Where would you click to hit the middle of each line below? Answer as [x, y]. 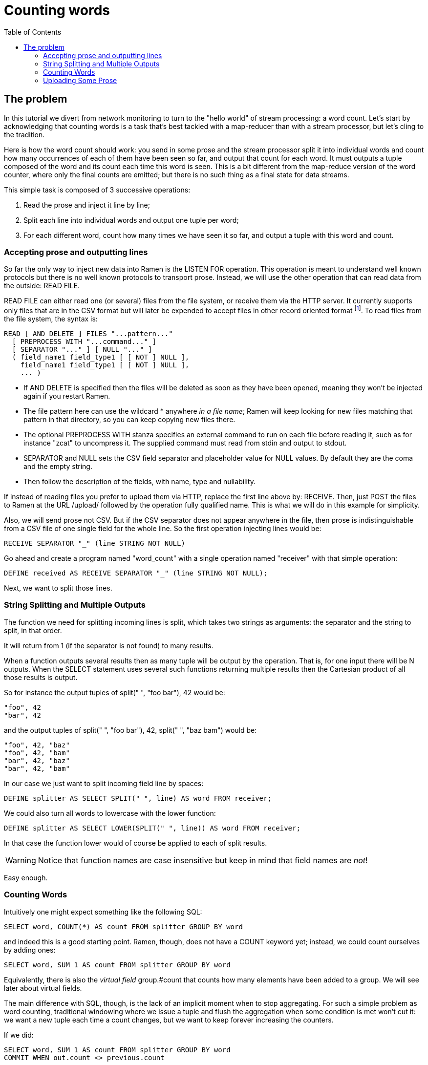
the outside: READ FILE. [42, 286]
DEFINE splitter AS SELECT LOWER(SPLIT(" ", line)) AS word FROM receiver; [152, 828]
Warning [21, 860]
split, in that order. [33, 630]
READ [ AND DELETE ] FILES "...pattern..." [88, 334]
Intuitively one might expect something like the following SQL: [103, 912]
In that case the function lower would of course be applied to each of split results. [136, 843]
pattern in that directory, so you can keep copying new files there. [129, 419]
